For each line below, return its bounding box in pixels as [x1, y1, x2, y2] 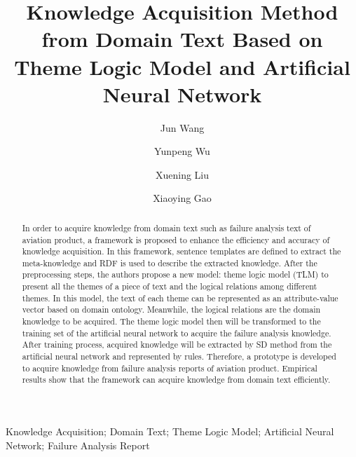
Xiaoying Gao [153, 191, 212, 205]
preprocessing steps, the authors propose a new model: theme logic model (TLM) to [22, 268, 329, 280]
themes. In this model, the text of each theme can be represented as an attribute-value [22, 292, 338, 303]
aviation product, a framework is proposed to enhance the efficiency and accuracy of [22, 233, 330, 245]
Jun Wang [160, 120, 205, 135]
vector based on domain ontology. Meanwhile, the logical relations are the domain [22, 303, 321, 315]
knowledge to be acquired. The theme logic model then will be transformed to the [22, 315, 321, 327]
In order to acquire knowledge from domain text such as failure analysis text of [22, 221, 311, 233]
